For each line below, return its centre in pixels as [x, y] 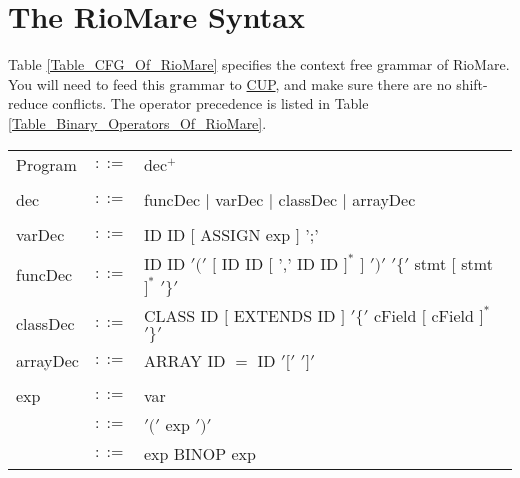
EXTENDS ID [284, 315]
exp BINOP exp [199, 453]
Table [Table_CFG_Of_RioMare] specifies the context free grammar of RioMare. [259, 64]
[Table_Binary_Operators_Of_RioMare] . [137, 122]
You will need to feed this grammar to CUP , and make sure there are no [230, 83]
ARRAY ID [184, 360]
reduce [28, 103]
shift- [472, 83]
